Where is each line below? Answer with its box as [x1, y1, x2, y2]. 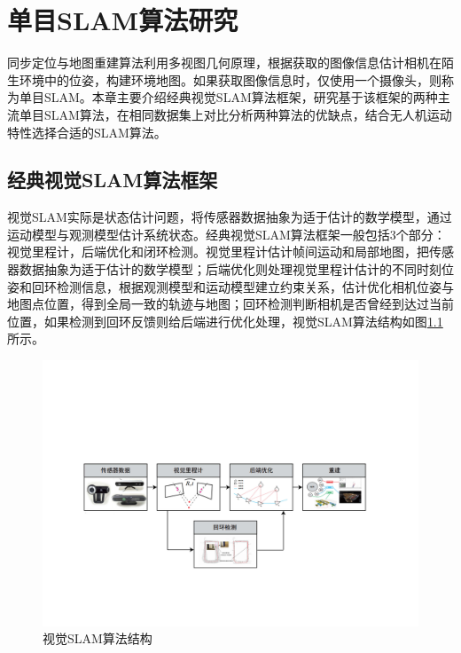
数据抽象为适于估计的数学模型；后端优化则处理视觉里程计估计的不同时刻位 [19, 260, 454, 279]
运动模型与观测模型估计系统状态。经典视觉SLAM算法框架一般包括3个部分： [7, 224, 446, 243]
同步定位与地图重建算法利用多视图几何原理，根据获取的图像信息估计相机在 [7, 53, 441, 72]
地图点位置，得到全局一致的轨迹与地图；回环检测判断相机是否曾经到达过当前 [7, 295, 454, 313]
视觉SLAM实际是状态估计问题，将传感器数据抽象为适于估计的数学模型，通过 [7, 208, 452, 226]
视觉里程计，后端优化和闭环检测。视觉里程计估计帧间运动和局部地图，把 [7, 242, 429, 261]
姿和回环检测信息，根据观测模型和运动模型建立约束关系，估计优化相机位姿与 [7, 277, 454, 295]
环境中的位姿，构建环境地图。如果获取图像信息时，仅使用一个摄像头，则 [19, 70, 441, 89]
